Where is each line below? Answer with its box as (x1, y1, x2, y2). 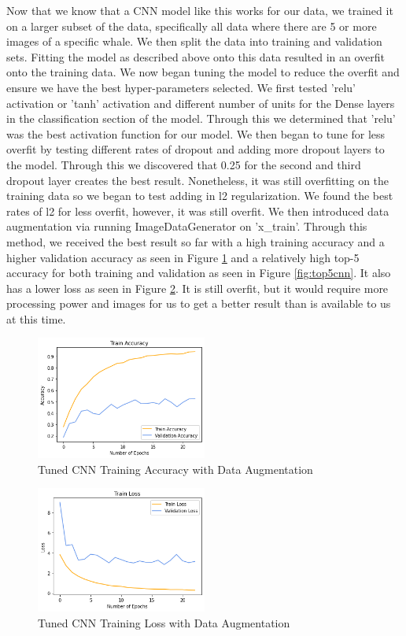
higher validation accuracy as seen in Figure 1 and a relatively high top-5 (6, 249, 360, 265)
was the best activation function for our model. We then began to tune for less (6, 125, 386, 142)
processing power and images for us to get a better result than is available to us (6, 295, 391, 312)
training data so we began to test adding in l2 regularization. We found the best (6, 187, 393, 204)
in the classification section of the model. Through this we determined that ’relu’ (6, 110, 396, 127)
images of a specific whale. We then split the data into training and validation (6, 33, 382, 50)
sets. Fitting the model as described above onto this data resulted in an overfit (6, 48, 386, 65)
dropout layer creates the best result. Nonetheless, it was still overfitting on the (6, 172, 389, 188)
